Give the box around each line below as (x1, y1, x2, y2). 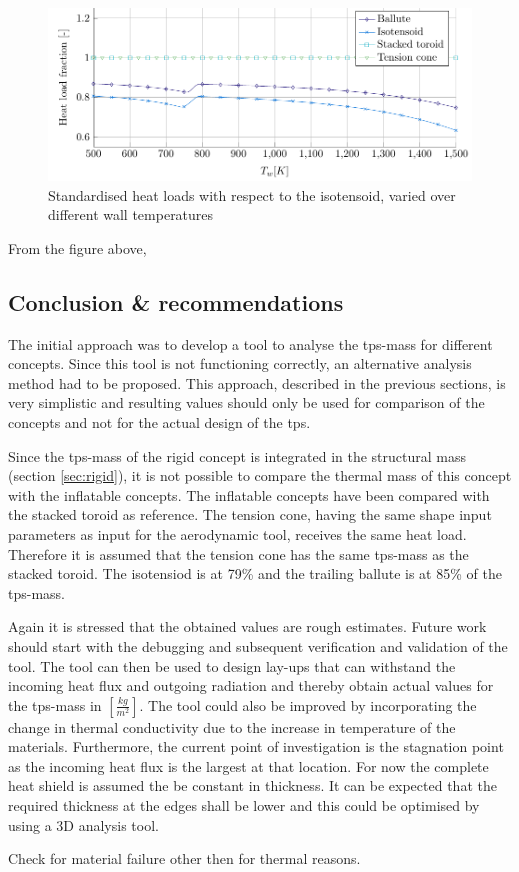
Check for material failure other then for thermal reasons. (8, 848, 361, 869)
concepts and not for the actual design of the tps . (8, 411, 311, 432)
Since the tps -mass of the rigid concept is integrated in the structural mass (8, 445, 467, 466)
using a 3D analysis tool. (8, 814, 159, 835)
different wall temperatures (48, 204, 214, 225)
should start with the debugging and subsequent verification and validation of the (8, 635, 508, 656)
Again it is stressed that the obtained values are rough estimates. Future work (8, 616, 487, 637)
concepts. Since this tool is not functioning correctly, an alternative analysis (8, 353, 472, 374)
